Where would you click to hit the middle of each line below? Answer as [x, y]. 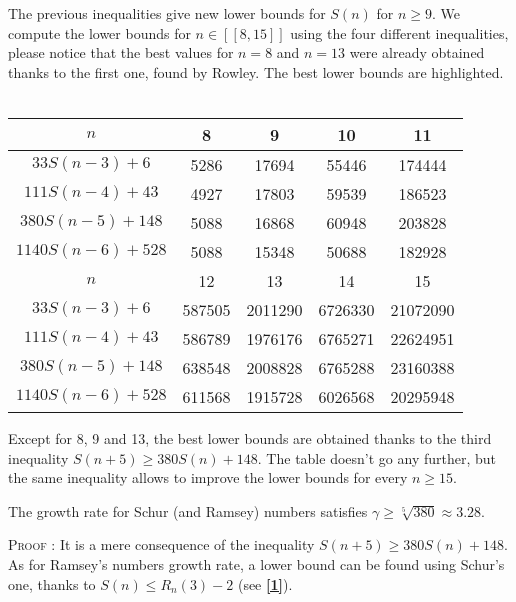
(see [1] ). [265, 583]
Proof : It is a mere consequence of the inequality [161, 544]
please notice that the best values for [121, 52]
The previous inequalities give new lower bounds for [167, 13]
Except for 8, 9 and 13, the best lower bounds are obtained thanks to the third [250, 437]
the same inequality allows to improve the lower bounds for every [208, 477]
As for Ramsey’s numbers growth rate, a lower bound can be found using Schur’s [256, 563]
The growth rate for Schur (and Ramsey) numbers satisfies [188, 510]
